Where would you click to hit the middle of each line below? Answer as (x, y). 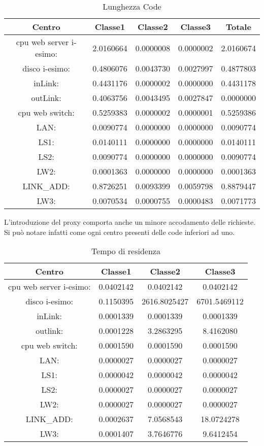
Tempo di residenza (126, 251)
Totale (238, 27)
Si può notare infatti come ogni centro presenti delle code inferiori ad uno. (120, 232)
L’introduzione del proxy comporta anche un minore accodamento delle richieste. (130, 222)
